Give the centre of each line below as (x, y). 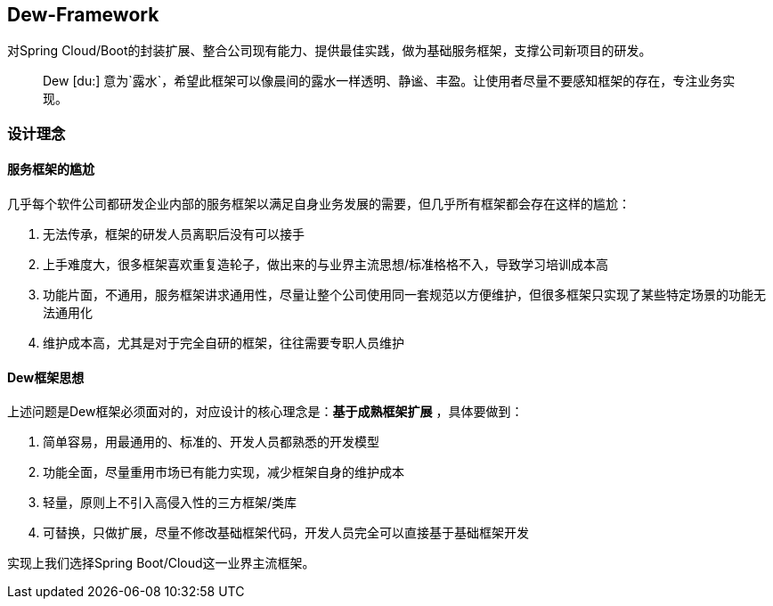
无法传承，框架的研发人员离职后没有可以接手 (174, 234)
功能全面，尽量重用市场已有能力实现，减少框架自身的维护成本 (224, 472)
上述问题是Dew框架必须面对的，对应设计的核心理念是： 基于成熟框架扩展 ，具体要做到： (265, 412)
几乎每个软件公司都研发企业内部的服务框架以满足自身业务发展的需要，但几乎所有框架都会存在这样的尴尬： (319, 204)
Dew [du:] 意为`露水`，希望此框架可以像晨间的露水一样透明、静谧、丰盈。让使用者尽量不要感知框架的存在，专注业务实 (389, 81)
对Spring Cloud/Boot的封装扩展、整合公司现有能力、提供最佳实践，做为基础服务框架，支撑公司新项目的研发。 (330, 51)
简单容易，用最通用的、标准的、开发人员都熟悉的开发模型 (211, 442)
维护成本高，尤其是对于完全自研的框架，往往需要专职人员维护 (224, 343)
